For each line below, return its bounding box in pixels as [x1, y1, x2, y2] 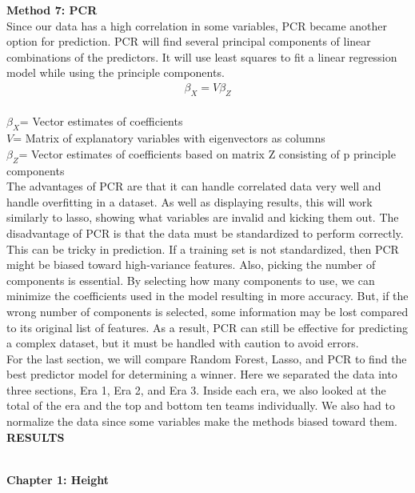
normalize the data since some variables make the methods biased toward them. [6, 413, 397, 430]
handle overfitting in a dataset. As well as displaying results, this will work [6, 193, 373, 210]
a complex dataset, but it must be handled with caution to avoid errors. [6, 335, 359, 351]
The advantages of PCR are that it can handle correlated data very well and [6, 178, 381, 194]
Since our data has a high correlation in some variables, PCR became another [6, 17, 388, 34]
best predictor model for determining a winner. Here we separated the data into [6, 366, 397, 383]
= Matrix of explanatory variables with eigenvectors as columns [13, 130, 325, 146]
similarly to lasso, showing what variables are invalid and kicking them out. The [6, 209, 399, 226]
